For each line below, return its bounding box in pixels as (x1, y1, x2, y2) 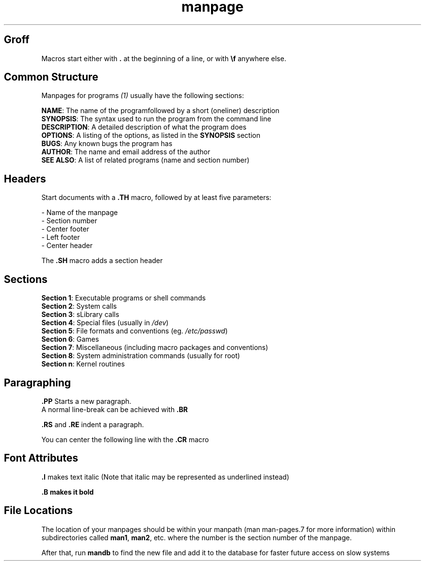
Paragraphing (4, 376, 71, 389)
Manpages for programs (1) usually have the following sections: (41, 91, 244, 100)
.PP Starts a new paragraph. (41, 397, 131, 405)
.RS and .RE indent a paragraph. (41, 420, 144, 429)
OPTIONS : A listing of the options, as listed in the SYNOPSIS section (41, 131, 261, 140)
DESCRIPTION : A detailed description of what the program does (41, 123, 246, 132)
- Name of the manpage (41, 208, 118, 217)
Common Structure (4, 71, 98, 83)
